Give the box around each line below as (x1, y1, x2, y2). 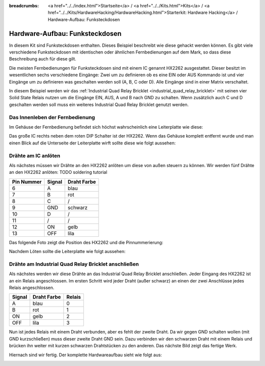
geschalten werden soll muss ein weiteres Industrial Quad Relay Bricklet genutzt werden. (9, 101, 189, 108)
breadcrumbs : (9, 3, 39, 8)
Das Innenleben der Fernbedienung (9, 113, 95, 120)
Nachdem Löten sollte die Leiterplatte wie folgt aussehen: (9, 249, 126, 254)
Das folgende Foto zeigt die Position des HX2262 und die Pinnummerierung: (9, 239, 163, 245)
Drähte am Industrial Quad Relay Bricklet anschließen (9, 260, 139, 267)
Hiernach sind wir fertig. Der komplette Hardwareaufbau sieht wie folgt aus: (9, 352, 162, 358)
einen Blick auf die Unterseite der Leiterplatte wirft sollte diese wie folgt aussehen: (9, 140, 176, 146)
